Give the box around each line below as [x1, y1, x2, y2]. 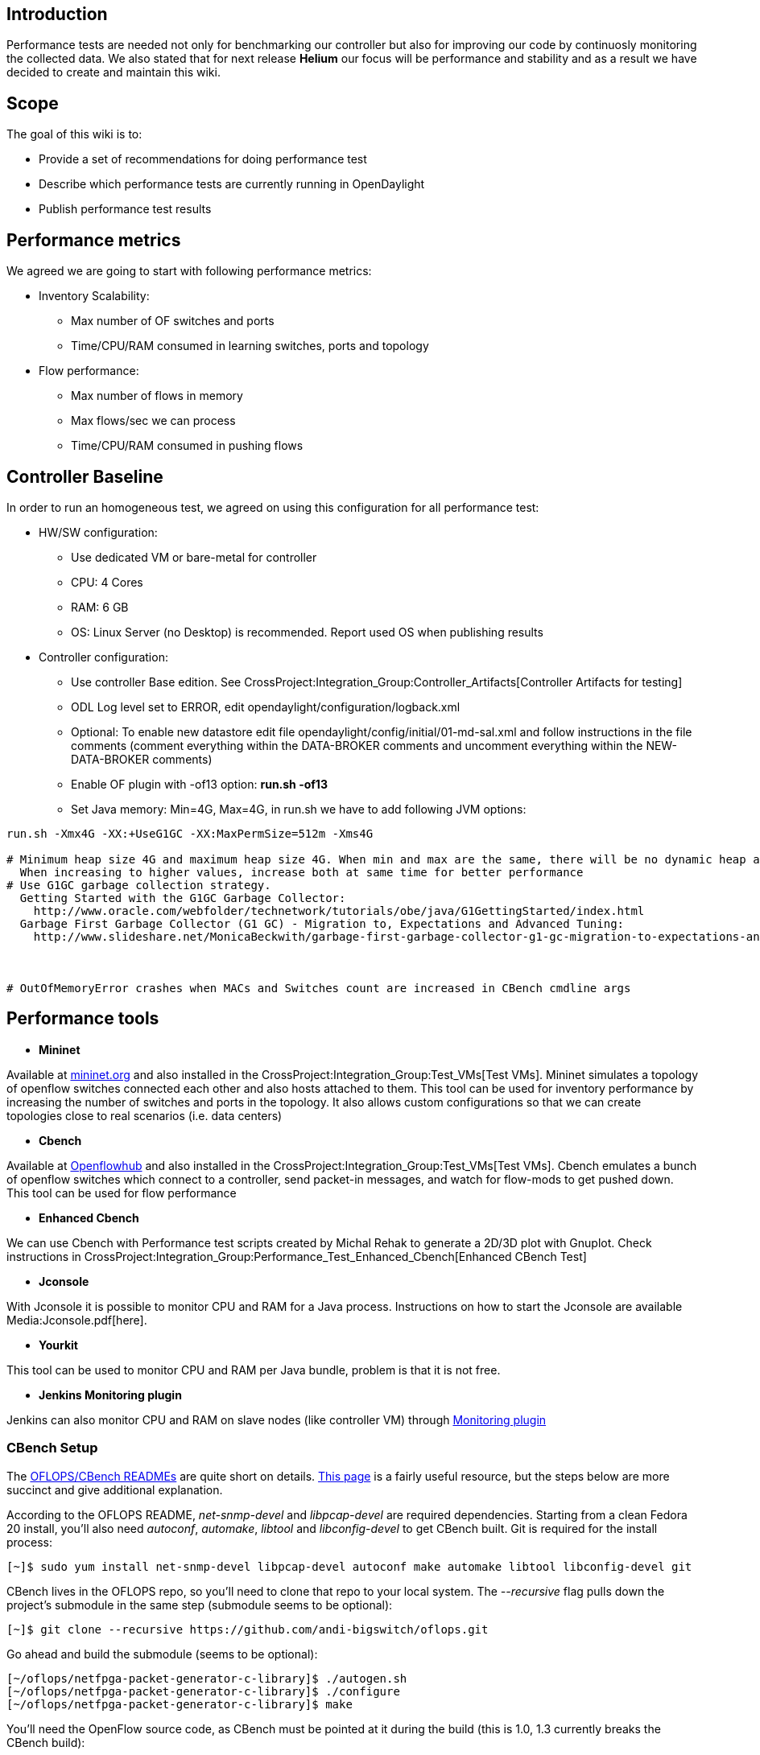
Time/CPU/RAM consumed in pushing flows [71, 439, 304, 453]
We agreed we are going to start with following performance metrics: [6, 264, 372, 278]
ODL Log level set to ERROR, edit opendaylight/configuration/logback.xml [71, 699, 461, 714]
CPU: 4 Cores [71, 575, 143, 589]
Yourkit [39, 1337, 78, 1352]
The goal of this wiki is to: [6, 127, 142, 142]
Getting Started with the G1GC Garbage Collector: [19, 891, 346, 904]
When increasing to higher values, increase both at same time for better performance [19, 865, 584, 879]
